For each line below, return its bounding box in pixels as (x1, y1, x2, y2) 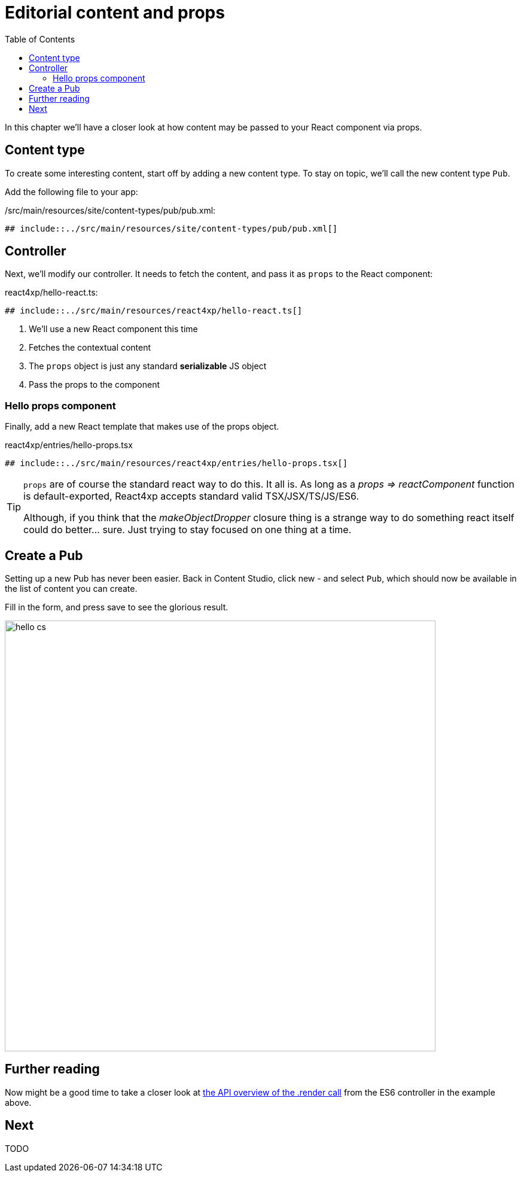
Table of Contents (5, 34, 75, 44)
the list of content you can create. (5, 583, 138, 594)
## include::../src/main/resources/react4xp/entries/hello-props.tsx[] (5, 458, 348, 469)
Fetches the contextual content (29, 342, 151, 353)
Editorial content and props (5, 2, 225, 23)
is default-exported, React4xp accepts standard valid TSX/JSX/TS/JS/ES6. (23, 490, 359, 503)
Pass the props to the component (29, 379, 160, 390)
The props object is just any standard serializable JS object (29, 361, 267, 372)
